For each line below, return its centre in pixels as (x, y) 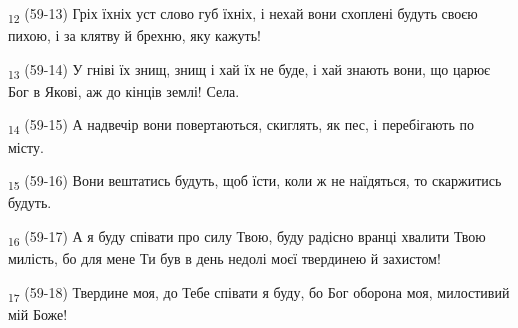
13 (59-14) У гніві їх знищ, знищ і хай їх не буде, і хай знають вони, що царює (249, 70)
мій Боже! (38, 313)
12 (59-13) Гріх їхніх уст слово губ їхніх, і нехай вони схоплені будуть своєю (243, 14)
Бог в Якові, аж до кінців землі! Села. (124, 90)
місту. (26, 146)
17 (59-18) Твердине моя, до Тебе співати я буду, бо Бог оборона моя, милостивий (259, 293)
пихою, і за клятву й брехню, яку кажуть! (134, 35)
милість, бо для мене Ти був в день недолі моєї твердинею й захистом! (224, 258)
